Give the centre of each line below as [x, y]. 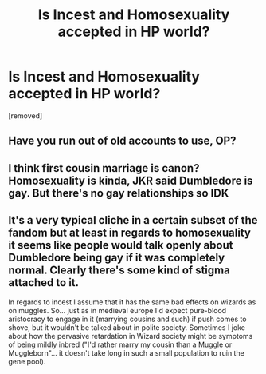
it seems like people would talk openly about [121, 245]
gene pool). [27, 361]
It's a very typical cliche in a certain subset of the [133, 220]
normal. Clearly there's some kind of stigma [119, 271]
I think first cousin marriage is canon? [104, 168]
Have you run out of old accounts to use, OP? [122, 141]
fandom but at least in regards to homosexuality [129, 233]
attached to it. [44, 282]
